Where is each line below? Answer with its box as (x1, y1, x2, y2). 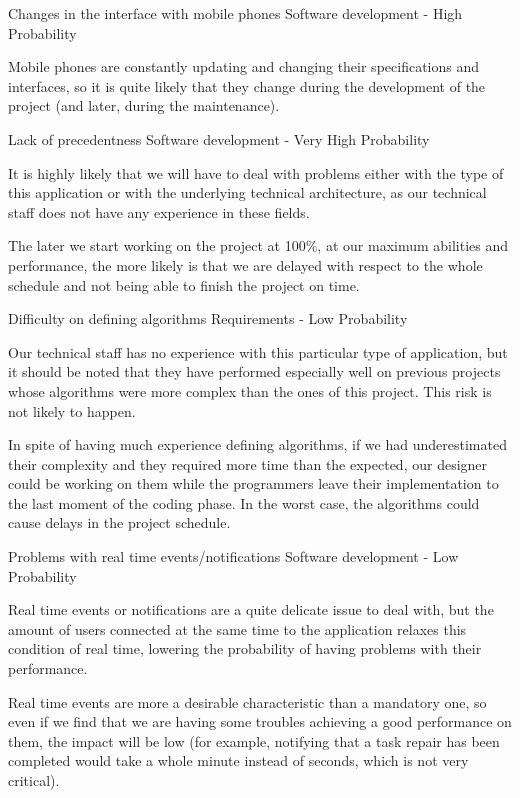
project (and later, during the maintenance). (8, 95, 280, 116)
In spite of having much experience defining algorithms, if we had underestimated (8, 434, 507, 455)
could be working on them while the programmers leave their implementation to (8, 473, 499, 494)
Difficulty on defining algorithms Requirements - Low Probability (8, 308, 408, 329)
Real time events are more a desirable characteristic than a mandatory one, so (8, 691, 487, 712)
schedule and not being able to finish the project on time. (8, 274, 360, 295)
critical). (8, 770, 60, 790)
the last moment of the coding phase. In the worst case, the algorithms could (8, 492, 480, 513)
